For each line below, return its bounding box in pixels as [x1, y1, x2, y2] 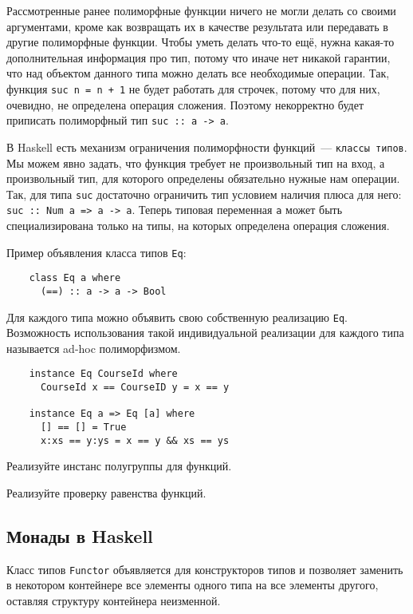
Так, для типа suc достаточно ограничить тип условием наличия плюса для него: [6, 185, 402, 202]
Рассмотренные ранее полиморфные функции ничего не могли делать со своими [6, 2, 396, 18]
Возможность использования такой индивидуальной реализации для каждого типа [6, 324, 404, 341]
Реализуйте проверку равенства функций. [6, 484, 206, 501]
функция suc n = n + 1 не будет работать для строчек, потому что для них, [6, 80, 380, 97]
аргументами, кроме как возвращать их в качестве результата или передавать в [6, 18, 388, 34]
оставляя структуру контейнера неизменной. [6, 592, 221, 609]
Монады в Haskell [6, 523, 153, 548]
